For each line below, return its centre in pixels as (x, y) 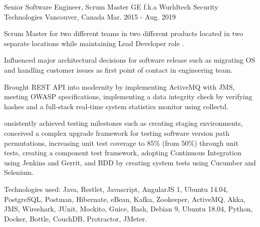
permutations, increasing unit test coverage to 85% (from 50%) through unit (121, 143)
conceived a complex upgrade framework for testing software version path (117, 133)
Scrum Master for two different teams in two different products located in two (124, 33)
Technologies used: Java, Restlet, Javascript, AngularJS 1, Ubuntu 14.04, (116, 189)
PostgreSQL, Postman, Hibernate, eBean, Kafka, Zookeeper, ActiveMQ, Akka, (125, 199)
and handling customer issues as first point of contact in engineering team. (118, 69)
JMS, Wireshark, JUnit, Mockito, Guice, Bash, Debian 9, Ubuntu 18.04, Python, (128, 209)
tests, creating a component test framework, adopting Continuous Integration (123, 153)
